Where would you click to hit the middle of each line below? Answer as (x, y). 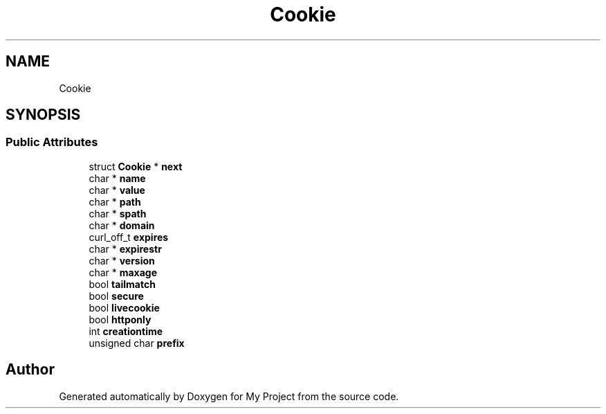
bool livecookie (124, 307)
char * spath (118, 213)
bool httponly (120, 319)
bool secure (116, 296)
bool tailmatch (122, 284)
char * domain (122, 225)
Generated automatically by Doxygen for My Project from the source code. (229, 396)
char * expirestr (125, 249)
